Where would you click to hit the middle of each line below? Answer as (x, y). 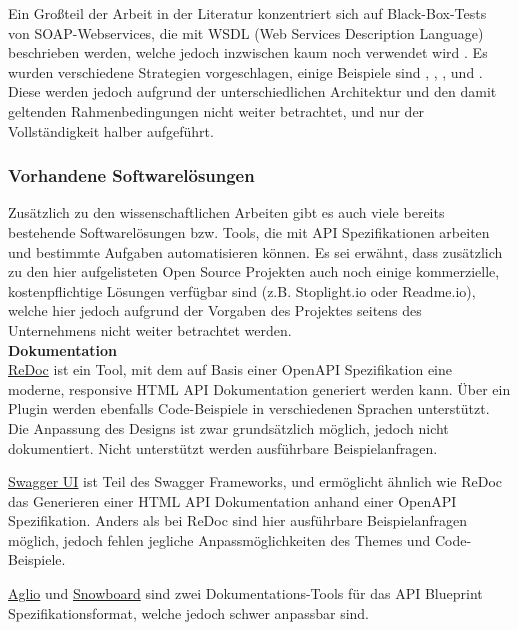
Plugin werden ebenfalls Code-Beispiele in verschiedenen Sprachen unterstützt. (249, 408)
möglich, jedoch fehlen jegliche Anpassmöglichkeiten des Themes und (219, 539)
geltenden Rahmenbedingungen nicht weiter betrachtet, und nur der (216, 110)
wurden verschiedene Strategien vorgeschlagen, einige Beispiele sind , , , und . (245, 71)
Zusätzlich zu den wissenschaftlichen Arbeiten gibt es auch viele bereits (226, 212)
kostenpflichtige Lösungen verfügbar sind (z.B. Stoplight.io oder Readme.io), (242, 290)
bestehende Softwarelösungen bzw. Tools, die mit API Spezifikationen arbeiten (249, 231)
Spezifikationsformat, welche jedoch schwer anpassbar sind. (189, 612)
